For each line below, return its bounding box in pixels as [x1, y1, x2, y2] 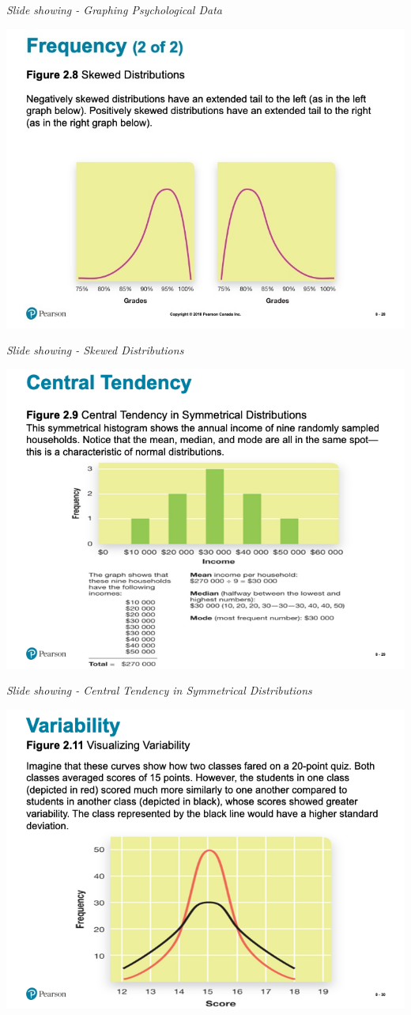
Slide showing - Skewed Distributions [6, 342, 184, 358]
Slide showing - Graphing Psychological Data [6, 2, 222, 17]
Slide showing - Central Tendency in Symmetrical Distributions [6, 682, 312, 699]
